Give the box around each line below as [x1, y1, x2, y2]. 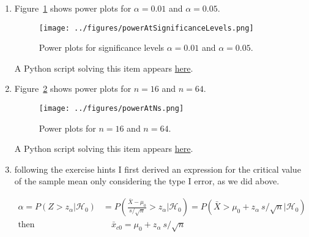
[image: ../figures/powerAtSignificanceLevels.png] [39, 23, 254, 32]
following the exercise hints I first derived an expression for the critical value [14, 162, 301, 175]
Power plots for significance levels [39, 41, 165, 54]
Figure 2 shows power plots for [14, 82, 132, 95]
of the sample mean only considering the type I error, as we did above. [14, 175, 280, 187]
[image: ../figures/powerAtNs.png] [39, 104, 184, 113]
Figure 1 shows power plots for [14, 2, 132, 14]
